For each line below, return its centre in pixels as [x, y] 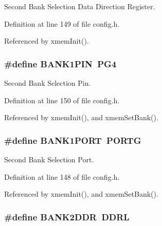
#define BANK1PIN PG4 [60, 63]
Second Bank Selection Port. [49, 159]
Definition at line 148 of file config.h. [62, 176]
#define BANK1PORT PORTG [73, 140]
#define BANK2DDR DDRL [67, 216]
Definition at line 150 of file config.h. [62, 100]
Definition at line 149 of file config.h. [62, 23]
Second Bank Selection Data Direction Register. [80, 6]
